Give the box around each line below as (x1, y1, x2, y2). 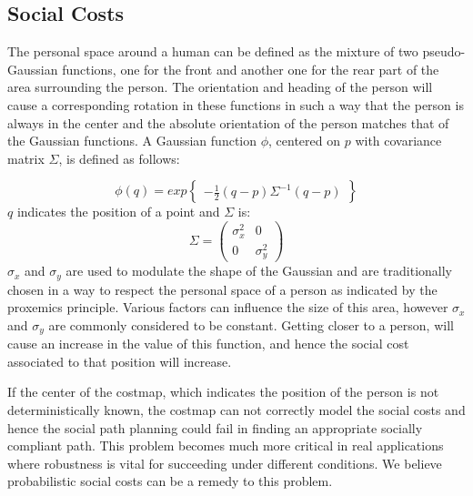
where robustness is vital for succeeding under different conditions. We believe (7, 453, 442, 472)
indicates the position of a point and (16, 202, 220, 221)
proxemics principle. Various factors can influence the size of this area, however (7, 298, 448, 317)
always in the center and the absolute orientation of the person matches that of (7, 113, 449, 132)
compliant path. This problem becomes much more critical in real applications (7, 436, 444, 455)
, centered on (268, 131, 341, 150)
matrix (7, 148, 45, 167)
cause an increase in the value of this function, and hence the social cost (7, 334, 409, 353)
